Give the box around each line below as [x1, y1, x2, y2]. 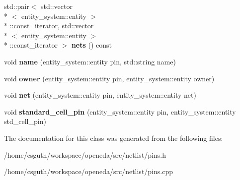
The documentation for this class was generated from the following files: [4, 132, 223, 143]
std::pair [4, 1, 29, 11]
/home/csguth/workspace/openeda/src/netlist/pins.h [4, 149, 166, 160]
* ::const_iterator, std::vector [4, 20, 94, 31]
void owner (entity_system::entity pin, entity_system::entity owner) [4, 73, 215, 83]
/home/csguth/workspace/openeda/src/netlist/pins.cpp [4, 166, 173, 177]
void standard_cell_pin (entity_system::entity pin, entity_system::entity [4, 106, 236, 117]
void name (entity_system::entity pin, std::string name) [4, 56, 176, 66]
